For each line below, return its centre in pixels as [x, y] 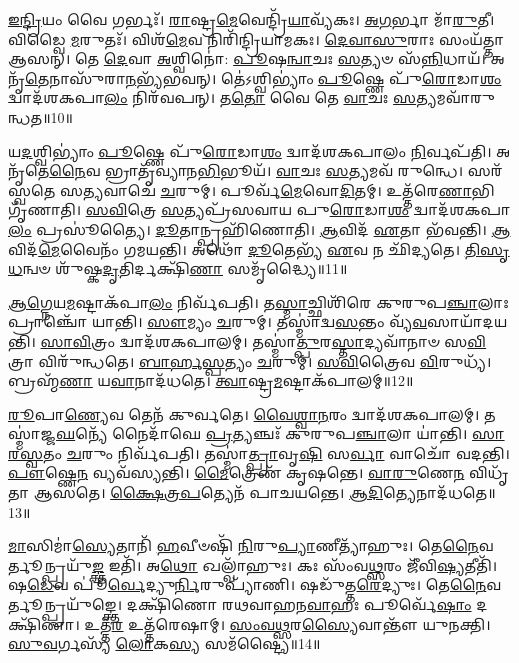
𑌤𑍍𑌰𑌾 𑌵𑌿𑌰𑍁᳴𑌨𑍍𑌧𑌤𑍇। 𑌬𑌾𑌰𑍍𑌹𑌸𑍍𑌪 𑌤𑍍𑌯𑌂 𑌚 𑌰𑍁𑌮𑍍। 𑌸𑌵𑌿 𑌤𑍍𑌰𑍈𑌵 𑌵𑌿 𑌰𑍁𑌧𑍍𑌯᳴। [250, 360]
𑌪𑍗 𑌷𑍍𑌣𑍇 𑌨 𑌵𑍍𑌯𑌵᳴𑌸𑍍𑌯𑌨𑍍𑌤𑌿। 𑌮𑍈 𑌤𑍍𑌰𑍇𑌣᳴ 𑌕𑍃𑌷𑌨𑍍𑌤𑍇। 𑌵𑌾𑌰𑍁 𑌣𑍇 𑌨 [236, 472]
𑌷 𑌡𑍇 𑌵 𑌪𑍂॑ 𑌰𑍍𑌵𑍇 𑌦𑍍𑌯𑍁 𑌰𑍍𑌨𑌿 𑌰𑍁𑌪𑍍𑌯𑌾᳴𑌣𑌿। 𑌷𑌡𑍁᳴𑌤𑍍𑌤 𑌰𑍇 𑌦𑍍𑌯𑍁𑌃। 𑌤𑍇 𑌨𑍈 [247, 584]
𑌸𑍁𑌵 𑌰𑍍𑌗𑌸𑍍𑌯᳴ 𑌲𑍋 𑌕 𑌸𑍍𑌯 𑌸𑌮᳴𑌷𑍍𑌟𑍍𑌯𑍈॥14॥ [164, 643]
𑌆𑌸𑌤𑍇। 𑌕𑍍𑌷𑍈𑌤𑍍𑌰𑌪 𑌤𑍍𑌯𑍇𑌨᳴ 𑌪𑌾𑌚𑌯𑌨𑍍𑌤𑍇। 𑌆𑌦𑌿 [208, 492]
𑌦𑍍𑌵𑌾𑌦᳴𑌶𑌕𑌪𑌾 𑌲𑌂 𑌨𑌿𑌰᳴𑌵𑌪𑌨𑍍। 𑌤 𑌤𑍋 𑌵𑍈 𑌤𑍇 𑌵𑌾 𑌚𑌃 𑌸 [212, 97]
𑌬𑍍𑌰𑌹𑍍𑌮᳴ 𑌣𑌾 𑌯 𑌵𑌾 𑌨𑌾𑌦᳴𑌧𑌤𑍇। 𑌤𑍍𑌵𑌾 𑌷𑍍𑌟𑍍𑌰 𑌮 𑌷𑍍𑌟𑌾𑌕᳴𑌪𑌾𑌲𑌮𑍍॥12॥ [211, 380]
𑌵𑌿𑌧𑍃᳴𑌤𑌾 [489, 472]
